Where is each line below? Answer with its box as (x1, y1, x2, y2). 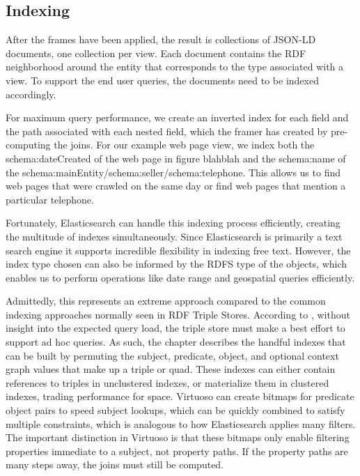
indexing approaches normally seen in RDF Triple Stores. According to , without (6, 307, 350, 321)
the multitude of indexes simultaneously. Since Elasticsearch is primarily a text (6, 229, 343, 243)
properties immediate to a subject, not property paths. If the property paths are (6, 443, 348, 458)
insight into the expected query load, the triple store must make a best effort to (6, 321, 345, 335)
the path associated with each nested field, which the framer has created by (6, 123, 328, 138)
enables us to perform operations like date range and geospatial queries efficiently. (6, 270, 355, 284)
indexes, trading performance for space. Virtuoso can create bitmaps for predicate (6, 389, 354, 404)
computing (6, 137, 51, 152)
